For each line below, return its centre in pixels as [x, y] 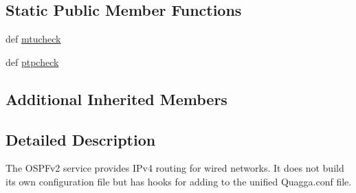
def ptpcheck [32, 61]
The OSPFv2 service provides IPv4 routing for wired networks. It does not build [175, 168]
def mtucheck [33, 39]
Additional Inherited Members [116, 99]
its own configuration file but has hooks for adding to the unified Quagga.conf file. [179, 181]
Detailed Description [81, 139]
